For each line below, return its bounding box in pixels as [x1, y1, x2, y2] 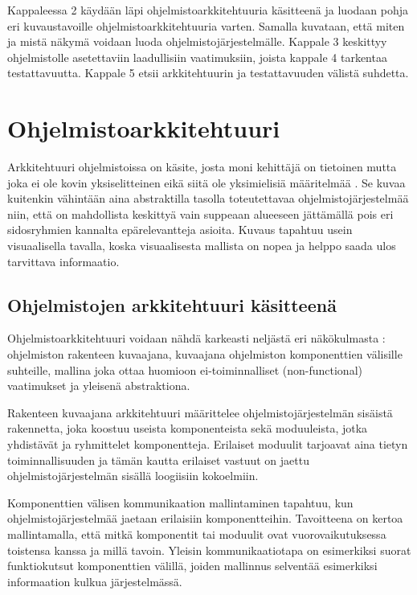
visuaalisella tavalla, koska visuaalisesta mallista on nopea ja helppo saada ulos [7, 237, 396, 254]
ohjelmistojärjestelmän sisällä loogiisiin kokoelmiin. [7, 467, 259, 484]
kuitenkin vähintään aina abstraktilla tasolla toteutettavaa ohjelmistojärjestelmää [7, 190, 409, 207]
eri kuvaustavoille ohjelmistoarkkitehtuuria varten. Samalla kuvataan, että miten [7, 17, 405, 34]
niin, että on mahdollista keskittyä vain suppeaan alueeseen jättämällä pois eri [7, 205, 394, 222]
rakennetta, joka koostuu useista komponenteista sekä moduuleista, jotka [7, 420, 368, 437]
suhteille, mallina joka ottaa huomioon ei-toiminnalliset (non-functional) [7, 361, 362, 378]
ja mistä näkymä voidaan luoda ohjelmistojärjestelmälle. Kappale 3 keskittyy [7, 33, 387, 50]
